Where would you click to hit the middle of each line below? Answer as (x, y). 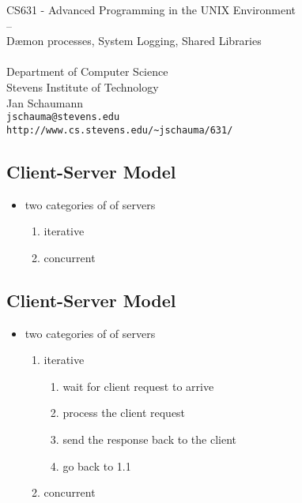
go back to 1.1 (97, 465)
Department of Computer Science (87, 71)
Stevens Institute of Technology (83, 86)
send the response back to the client (149, 439)
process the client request (124, 413)
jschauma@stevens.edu (63, 117)
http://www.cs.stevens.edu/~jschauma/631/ (120, 130)
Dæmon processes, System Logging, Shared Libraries (134, 41)
